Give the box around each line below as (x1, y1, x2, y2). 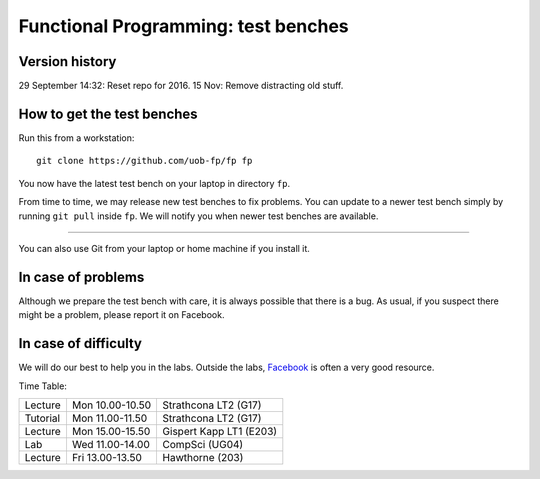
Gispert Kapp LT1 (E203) (162, 424, 278, 438)
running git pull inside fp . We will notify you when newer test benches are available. (18, 210, 379, 222)
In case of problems (18, 268, 145, 285)
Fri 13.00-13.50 (71, 450, 142, 464)
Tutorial (24, 411, 60, 425)
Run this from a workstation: (18, 131, 135, 144)
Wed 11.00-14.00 (71, 437, 150, 451)
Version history (18, 53, 117, 70)
